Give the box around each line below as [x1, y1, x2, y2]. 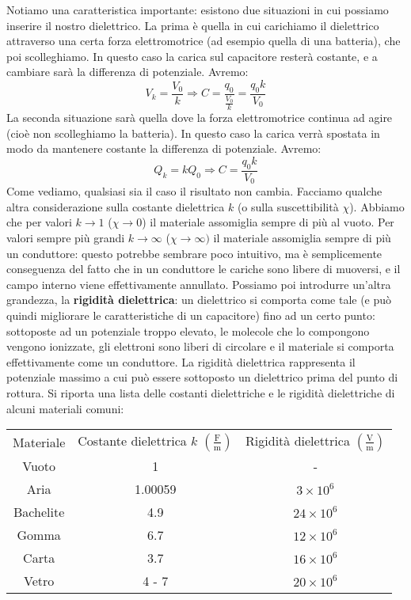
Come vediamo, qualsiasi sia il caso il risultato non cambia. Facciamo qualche [6, 183, 382, 199]
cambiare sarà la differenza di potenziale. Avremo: [6, 63, 249, 80]
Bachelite [13, 503, 65, 522]
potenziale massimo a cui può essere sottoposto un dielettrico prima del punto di [6, 369, 398, 385]
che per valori [6, 214, 72, 230]
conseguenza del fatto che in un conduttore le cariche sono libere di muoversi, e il [6, 260, 401, 277]
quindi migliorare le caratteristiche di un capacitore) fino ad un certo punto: [6, 307, 375, 323]
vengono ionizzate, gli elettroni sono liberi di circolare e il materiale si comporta [6, 338, 394, 355]
